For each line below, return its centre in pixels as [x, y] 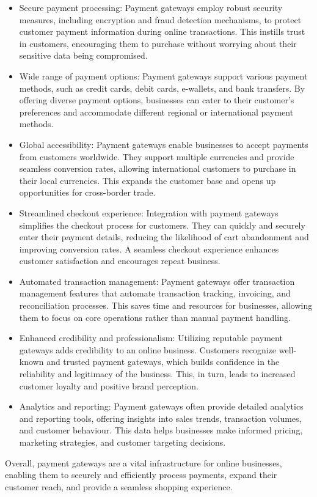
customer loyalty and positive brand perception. [109, 385]
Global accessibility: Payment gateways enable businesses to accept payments [164, 144]
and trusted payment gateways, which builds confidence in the [163, 362]
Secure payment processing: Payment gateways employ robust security [151, 7]
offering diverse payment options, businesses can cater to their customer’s [157, 100]
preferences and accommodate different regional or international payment [156, 112]
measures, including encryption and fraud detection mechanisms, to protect [160, 19]
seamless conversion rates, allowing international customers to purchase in [158, 168]
